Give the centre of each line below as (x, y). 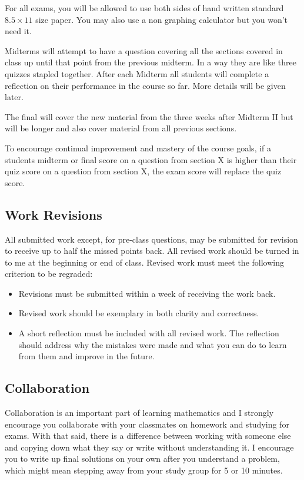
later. (14, 97)
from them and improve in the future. (86, 356)
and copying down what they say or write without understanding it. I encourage (149, 447)
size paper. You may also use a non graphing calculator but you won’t (162, 19)
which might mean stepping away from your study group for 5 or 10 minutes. (144, 470)
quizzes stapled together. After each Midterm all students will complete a (137, 73)
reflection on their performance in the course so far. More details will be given (145, 85)
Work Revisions (54, 214)
